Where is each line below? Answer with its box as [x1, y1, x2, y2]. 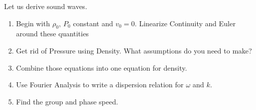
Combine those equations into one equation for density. [16, 62, 187, 73]
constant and [73, 18, 114, 28]
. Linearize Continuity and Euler [134, 18, 236, 28]
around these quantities [16, 28, 89, 39]
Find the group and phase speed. [16, 96, 118, 106]
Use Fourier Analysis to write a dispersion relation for [16, 79, 184, 90]
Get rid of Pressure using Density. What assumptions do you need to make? [16, 45, 252, 56]
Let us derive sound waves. [4, 1, 87, 11]
